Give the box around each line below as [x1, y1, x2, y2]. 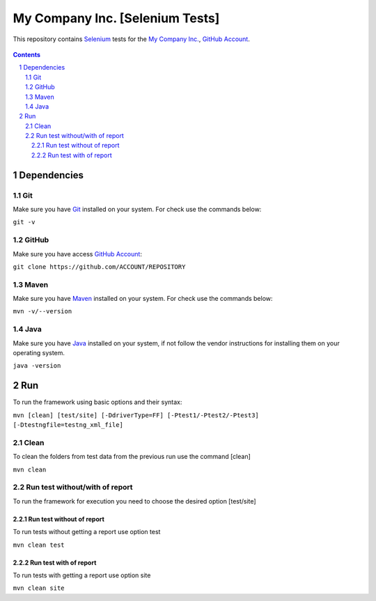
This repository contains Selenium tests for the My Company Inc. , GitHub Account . [13, 35, 250, 43]
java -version [13, 362, 61, 370]
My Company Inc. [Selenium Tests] [13, 10, 220, 26]
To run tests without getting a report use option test [13, 528, 161, 536]
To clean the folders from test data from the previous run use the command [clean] [13, 453, 251, 461]
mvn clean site [13, 584, 65, 592]
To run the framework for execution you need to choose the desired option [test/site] [13, 497, 257, 505]
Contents [13, 50, 41, 58]
